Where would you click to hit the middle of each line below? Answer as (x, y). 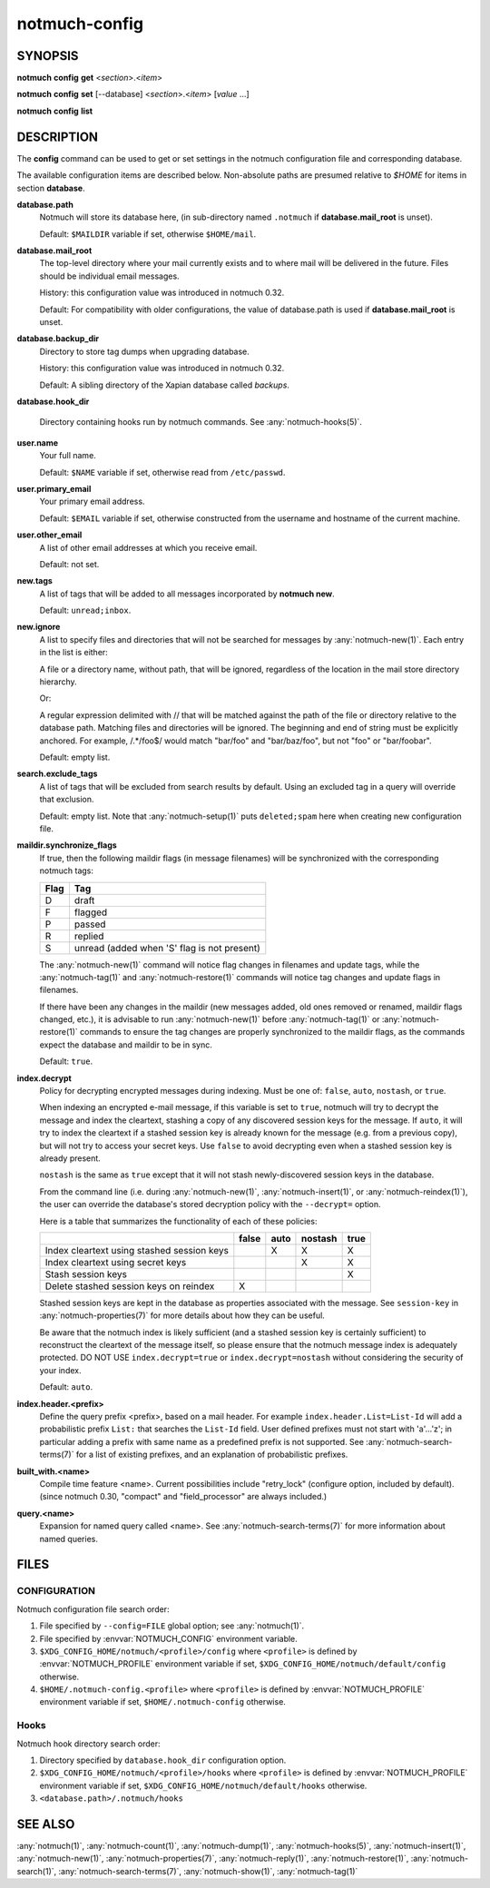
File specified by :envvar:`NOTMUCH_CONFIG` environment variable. (169, 1638)
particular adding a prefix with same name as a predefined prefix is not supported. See (202, 1441)
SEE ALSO (46, 1824)
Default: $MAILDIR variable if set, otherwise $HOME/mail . (148, 234)
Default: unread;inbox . (85, 610)
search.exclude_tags (57, 774)
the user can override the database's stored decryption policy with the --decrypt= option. (210, 1205)
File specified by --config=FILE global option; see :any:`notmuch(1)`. (172, 1626)
